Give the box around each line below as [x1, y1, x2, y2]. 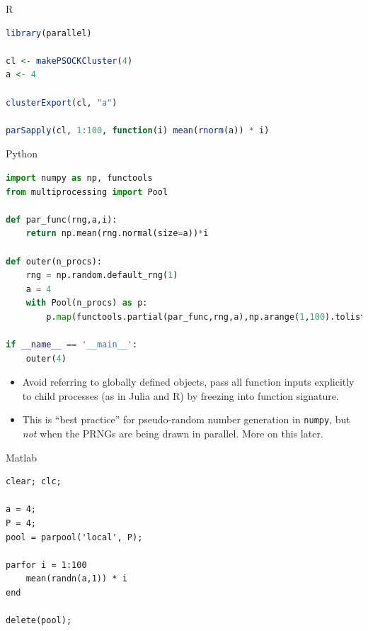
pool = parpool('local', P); [6, 532, 143, 542]
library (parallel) [6, 28, 92, 38]
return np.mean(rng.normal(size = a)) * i [25, 228, 209, 239]
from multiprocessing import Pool [6, 186, 168, 197]
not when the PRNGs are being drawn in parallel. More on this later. [22, 426, 323, 441]
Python [6, 146, 38, 161]
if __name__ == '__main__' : [6, 340, 138, 350]
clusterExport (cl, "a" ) [6, 97, 117, 108]
